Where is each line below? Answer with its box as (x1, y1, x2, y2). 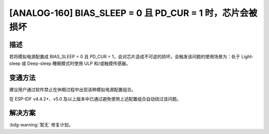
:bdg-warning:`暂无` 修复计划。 (9, 122, 73, 128)
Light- (241, 53, 254, 59)
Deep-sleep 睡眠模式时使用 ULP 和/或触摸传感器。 (27, 60, 131, 67)
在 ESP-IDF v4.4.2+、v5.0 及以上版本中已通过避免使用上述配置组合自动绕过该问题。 (9, 96, 181, 102)
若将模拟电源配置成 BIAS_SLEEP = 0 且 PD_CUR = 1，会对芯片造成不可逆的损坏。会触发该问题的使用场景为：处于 (9, 53, 241, 59)
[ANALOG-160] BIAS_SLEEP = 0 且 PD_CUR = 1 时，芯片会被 (9, 7, 258, 18)
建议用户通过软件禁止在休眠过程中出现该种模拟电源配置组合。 (9, 87, 136, 93)
